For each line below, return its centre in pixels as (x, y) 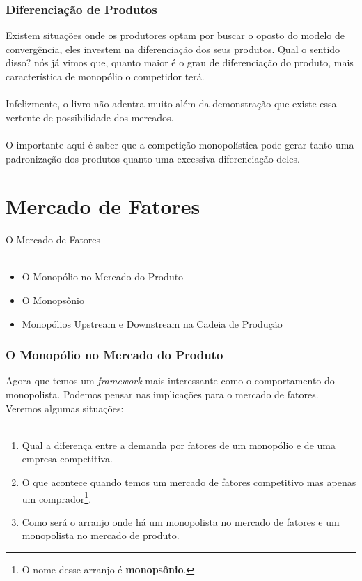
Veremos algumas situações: (65, 408)
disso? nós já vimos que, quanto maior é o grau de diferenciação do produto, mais (180, 62)
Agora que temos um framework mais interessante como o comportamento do (170, 380)
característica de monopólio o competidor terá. (105, 76)
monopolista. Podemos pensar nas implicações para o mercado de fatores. (162, 394)
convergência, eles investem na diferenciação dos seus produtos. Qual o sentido (173, 48)
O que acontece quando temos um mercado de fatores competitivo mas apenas (189, 482)
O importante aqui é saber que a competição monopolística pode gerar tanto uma (180, 144)
